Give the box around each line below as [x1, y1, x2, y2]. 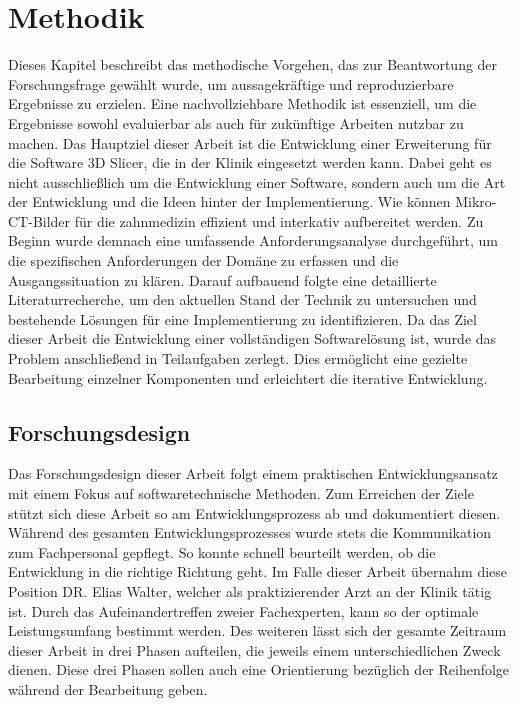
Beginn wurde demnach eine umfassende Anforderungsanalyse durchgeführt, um [8, 230, 498, 251]
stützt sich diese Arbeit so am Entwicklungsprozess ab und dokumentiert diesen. [8, 502, 501, 523]
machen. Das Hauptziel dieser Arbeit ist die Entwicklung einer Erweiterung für [8, 132, 492, 153]
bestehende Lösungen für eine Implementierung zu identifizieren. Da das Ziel [8, 308, 477, 329]
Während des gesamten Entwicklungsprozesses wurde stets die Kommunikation [8, 522, 492, 543]
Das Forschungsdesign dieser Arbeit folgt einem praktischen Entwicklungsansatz [8, 463, 498, 484]
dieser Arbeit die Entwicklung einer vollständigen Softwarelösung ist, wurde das [8, 328, 497, 349]
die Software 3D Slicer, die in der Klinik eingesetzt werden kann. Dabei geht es [8, 152, 492, 173]
